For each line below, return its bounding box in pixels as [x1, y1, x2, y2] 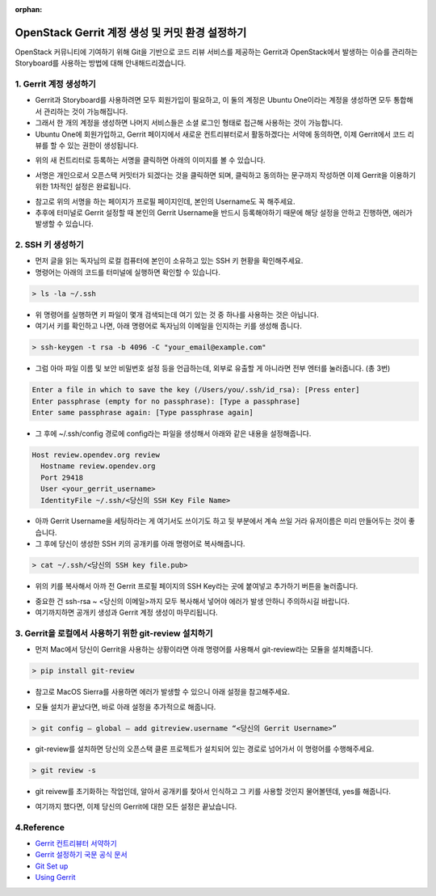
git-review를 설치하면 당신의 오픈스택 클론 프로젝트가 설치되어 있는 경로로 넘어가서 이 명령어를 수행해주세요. [35, 744, 375, 754]
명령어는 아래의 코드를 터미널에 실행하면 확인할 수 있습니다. [35, 267, 221, 277]
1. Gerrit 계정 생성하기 [15, 78, 96, 90]
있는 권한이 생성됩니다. [67, 141, 139, 150]
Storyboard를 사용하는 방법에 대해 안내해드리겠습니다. [15, 58, 187, 68]
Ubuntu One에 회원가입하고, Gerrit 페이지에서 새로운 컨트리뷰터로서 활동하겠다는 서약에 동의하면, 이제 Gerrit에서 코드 [35, 129, 406, 139]
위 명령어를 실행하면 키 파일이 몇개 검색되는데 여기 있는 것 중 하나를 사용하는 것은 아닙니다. [35, 310, 319, 319]
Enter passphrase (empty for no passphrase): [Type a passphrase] [31, 396, 300, 406]
